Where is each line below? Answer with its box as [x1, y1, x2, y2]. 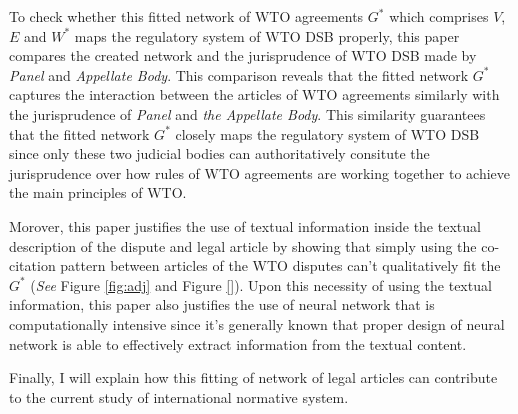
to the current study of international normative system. [9, 386, 349, 407]
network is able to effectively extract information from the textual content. [9, 333, 467, 354]
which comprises [389, 6, 489, 26]
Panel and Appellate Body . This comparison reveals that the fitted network [9, 64, 469, 85]
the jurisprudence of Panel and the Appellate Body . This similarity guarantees [9, 103, 486, 124]
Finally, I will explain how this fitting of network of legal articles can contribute [9, 367, 498, 388]
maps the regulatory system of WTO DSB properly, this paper [74, 25, 460, 46]
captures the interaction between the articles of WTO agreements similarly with [9, 84, 500, 105]
